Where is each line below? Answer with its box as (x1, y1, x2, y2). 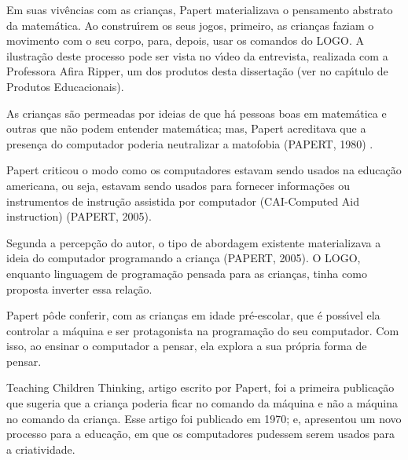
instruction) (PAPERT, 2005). (6, 208, 152, 225)
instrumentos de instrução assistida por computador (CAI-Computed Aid (6, 192, 360, 209)
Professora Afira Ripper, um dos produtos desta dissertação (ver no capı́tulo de (6, 63, 388, 79)
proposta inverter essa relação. (6, 280, 153, 297)
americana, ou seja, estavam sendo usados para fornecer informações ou (6, 177, 350, 193)
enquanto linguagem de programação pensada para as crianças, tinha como (6, 265, 367, 281)
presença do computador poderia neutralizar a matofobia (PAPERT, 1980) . (6, 135, 373, 152)
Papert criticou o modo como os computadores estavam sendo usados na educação (6, 162, 402, 178)
